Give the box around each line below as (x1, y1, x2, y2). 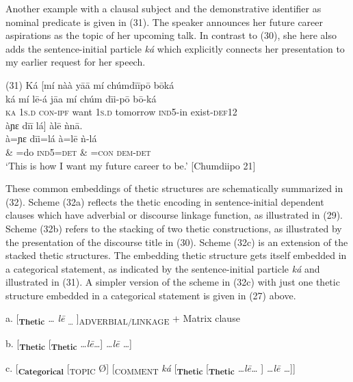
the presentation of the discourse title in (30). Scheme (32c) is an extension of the (5, 234, 348, 249)
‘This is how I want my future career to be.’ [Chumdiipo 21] (5, 158, 256, 172)
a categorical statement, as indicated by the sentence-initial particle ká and (5, 261, 320, 275)
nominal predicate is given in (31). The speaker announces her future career (5, 14, 324, 29)
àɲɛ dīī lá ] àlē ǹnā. (5, 118, 83, 132)
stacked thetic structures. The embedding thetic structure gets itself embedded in (5, 248, 347, 262)
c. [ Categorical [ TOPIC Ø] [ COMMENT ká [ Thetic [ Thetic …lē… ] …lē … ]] (5, 360, 296, 377)
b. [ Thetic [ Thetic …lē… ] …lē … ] (5, 336, 132, 352)
